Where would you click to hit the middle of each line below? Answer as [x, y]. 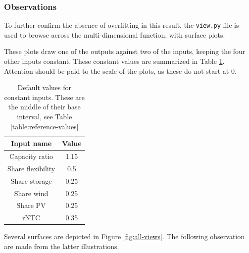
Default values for [44, 87]
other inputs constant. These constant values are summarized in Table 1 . [114, 61]
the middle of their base [44, 107]
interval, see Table [45, 117]
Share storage [31, 180]
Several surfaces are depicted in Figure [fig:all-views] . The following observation [124, 236]
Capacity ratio [31, 156]
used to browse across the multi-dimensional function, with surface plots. [115, 34]
